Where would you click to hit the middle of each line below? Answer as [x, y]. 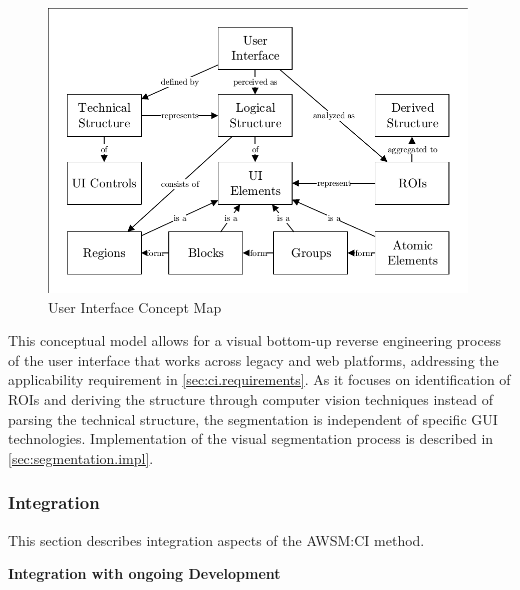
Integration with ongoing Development [144, 573]
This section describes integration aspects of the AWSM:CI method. [216, 539]
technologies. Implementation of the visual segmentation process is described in [251, 438]
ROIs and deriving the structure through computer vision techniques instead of [250, 398]
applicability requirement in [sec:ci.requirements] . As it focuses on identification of [259, 379]
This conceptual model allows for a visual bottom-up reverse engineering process [254, 340]
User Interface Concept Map [135, 306]
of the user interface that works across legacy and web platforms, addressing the [253, 359]
